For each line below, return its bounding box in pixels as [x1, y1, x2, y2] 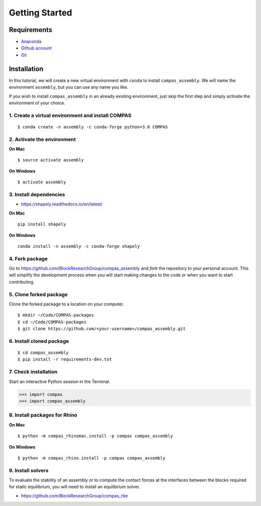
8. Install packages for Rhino [9, 412, 77, 419]
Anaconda [21, 39, 42, 45]
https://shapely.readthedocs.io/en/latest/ [21, 201, 103, 207]
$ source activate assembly [17, 158, 84, 163]
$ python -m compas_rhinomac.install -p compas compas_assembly [17, 433, 174, 439]
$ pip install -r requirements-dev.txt [17, 357, 112, 362]
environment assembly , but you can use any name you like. [9, 84, 129, 90]
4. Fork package [9, 255, 48, 262]
